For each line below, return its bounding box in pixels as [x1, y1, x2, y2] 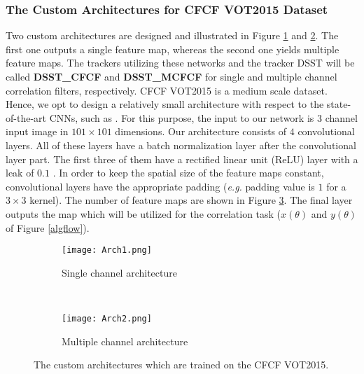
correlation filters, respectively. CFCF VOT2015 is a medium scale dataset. [6, 83, 328, 97]
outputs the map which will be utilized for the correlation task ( [6, 206, 281, 221]
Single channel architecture [62, 265, 177, 279]
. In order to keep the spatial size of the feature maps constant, [52, 165, 324, 180]
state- [326, 97, 351, 111]
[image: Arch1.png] [62, 245, 152, 256]
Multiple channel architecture [62, 333, 188, 348]
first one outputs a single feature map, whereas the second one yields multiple [6, 41, 339, 56]
